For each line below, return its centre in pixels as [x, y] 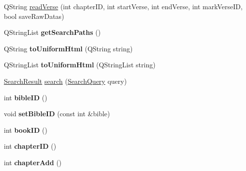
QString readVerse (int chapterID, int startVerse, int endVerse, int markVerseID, [123, 6]
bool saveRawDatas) [34, 16]
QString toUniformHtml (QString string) [68, 48]
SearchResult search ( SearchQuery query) [65, 81]
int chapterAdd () [33, 162]
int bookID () [26, 130]
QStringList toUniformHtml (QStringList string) [80, 65]
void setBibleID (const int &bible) [57, 114]
